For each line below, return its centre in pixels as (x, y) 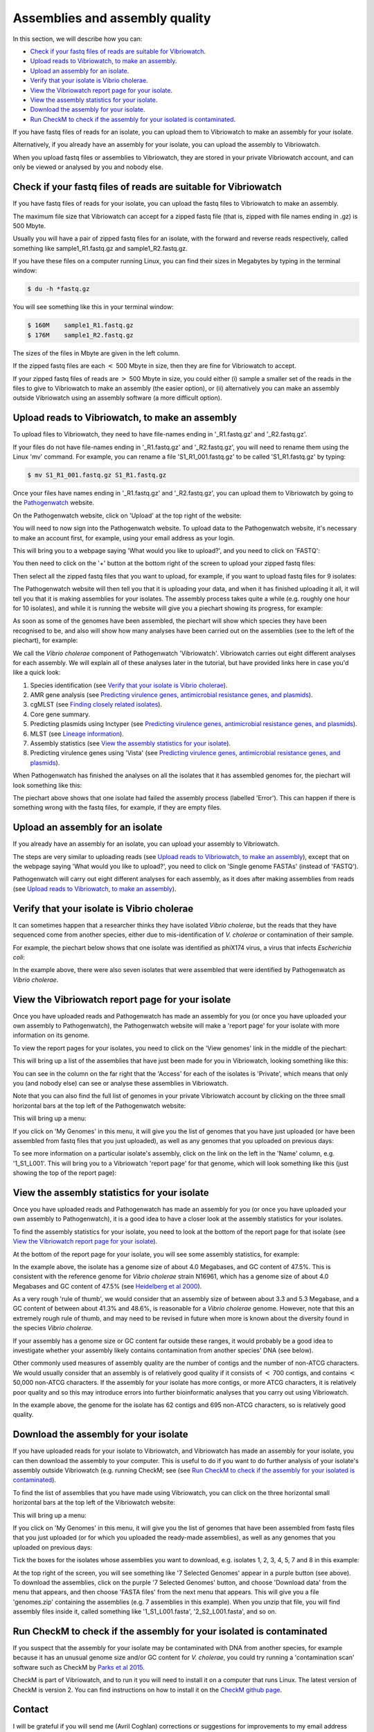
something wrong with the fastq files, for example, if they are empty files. (117, 808)
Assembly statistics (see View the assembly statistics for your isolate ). (131, 743)
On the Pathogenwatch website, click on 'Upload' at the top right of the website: (127, 515)
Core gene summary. (60, 714)
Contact (30, 1709)
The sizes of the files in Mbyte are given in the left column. (96, 353)
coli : (19, 957)
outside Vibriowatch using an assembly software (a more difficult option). (117, 398)
